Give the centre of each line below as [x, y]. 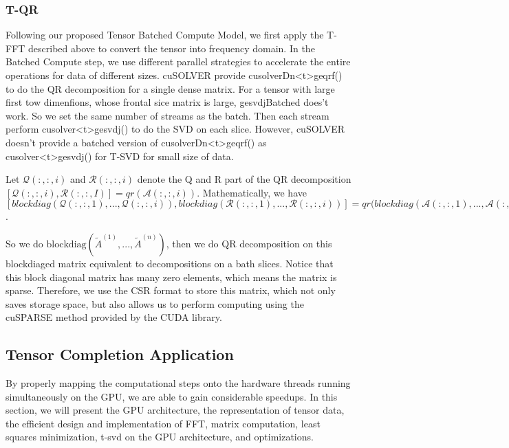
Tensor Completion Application [120, 354]
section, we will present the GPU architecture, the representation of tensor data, [175, 410]
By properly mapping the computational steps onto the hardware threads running [178, 383]
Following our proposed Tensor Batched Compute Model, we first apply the [165, 35]
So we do [24, 243]
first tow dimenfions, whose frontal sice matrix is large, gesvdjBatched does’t [167, 102]
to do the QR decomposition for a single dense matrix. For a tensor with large [170, 88]
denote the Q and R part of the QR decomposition [244, 179]
